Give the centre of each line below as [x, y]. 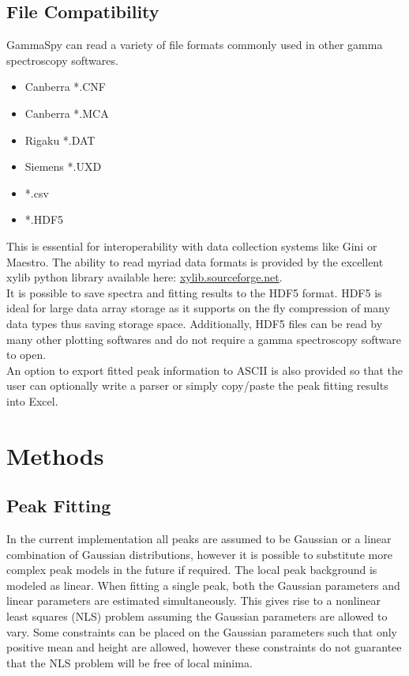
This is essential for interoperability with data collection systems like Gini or [192, 245]
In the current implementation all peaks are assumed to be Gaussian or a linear [199, 539]
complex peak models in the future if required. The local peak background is [192, 570]
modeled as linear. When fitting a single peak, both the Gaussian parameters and [203, 585]
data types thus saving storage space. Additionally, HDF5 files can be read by [195, 323]
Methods [55, 455]
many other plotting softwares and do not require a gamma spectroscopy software [204, 339]
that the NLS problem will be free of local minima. [129, 662]
